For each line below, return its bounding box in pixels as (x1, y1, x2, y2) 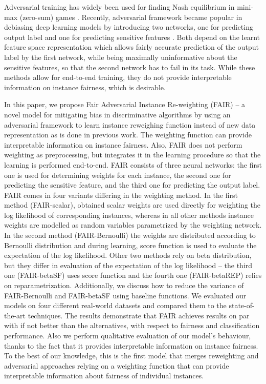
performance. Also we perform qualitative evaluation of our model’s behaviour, (4, 330, 251, 340)
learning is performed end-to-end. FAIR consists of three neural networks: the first (4, 159, 262, 170)
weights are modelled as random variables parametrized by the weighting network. (4, 219, 262, 230)
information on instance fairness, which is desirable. (4, 82, 166, 92)
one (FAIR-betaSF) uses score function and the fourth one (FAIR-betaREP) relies (4, 270, 262, 280)
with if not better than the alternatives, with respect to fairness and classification (4, 320, 260, 331)
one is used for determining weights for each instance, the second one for (4, 169, 231, 180)
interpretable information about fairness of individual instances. (4, 370, 204, 381)
